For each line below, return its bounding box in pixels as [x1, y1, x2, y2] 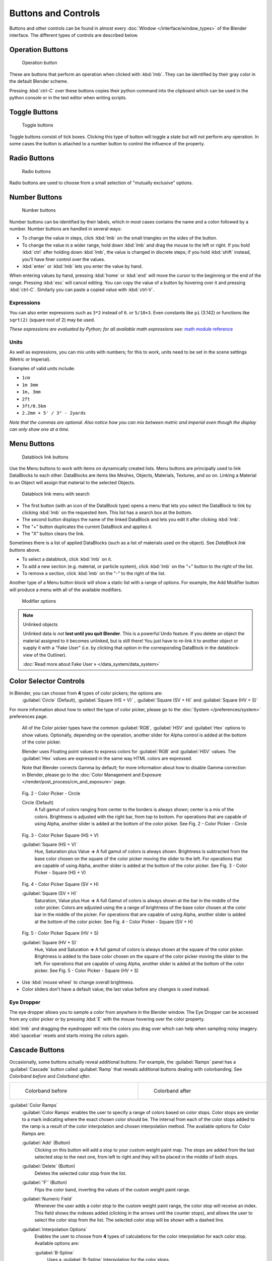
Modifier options [22, 598, 56, 604]
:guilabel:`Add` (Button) [22, 1140, 71, 1146]
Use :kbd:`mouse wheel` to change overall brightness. [22, 979, 134, 985]
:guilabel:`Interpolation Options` [22, 1226, 88, 1232]
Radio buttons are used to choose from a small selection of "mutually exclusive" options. [9, 180, 193, 186]
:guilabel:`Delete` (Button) [22, 1163, 76, 1169]
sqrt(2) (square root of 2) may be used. [9, 317, 95, 323]
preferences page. [9, 714, 48, 720]
